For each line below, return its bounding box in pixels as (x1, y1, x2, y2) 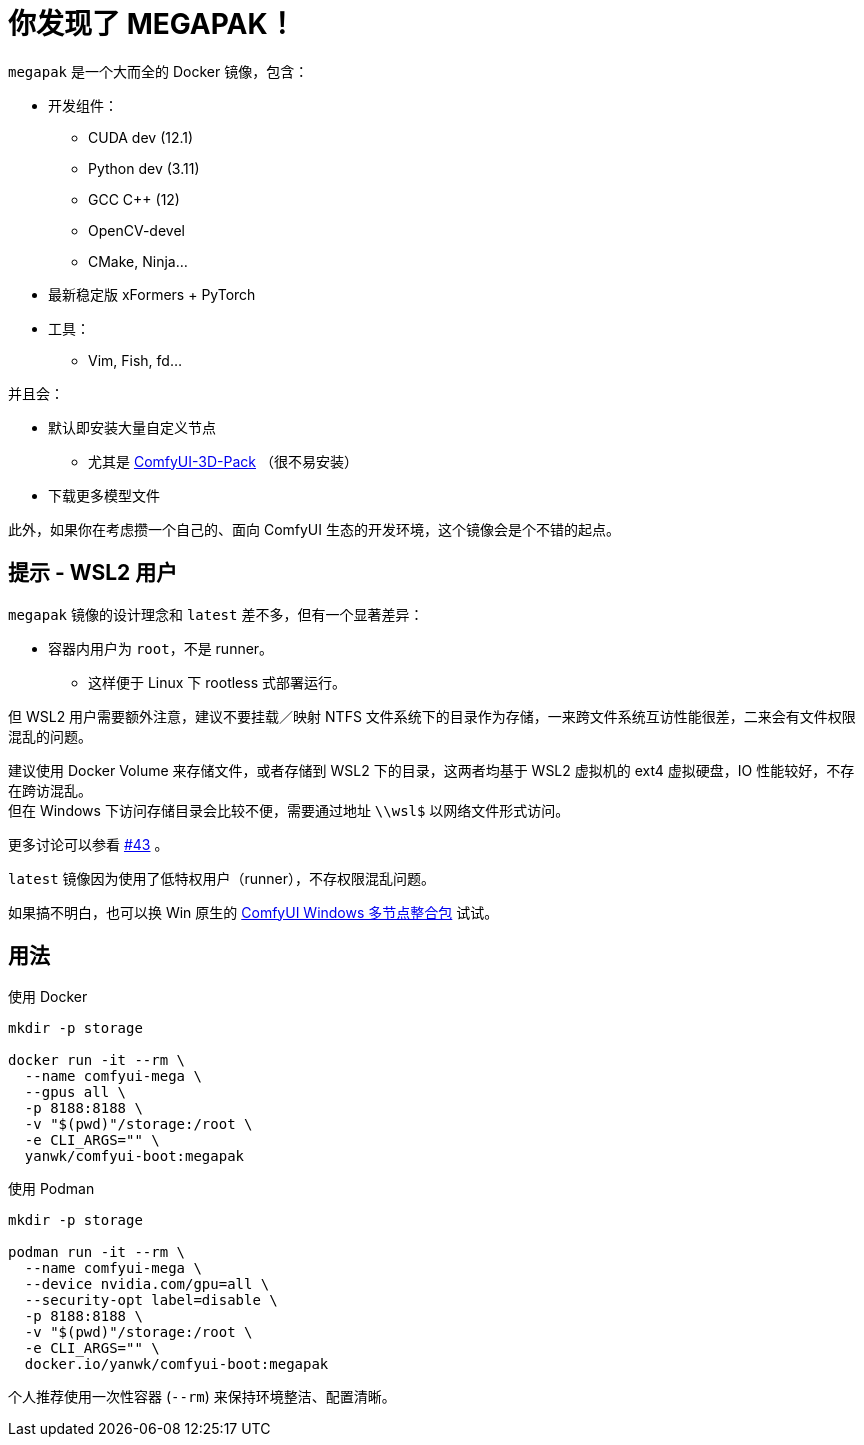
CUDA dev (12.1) (88, 128, 194, 146)
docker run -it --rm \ (8, 1052, 186, 1069)
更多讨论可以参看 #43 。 (8, 835, 169, 853)
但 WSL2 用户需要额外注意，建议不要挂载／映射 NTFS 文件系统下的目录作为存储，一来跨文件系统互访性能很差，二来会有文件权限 (8, 707, 856, 725)
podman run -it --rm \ (8, 1244, 186, 1261)
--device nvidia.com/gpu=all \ (24, 1276, 270, 1293)
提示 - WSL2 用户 (8, 560, 178, 586)
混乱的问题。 (8, 727, 92, 745)
